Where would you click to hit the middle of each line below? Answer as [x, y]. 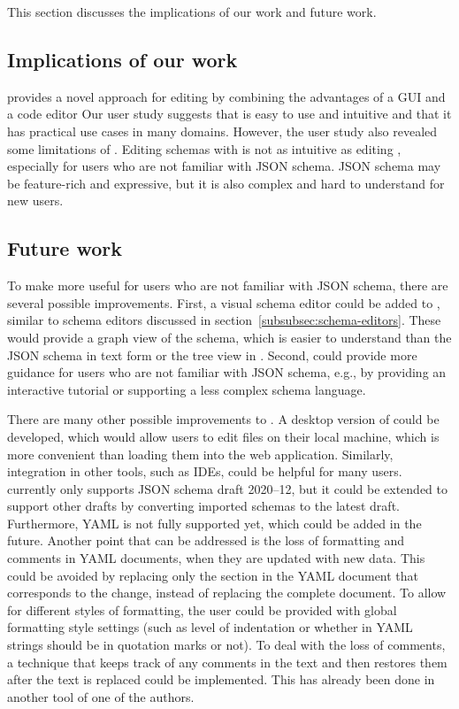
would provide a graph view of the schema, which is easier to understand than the [229, 337]
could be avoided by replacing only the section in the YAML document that [213, 575]
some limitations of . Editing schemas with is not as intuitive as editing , [204, 148]
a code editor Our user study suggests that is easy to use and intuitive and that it [229, 114]
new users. [35, 200]
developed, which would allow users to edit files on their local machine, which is [223, 436]
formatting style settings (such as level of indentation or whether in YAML [210, 627]
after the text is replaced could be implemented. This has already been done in [221, 679]
